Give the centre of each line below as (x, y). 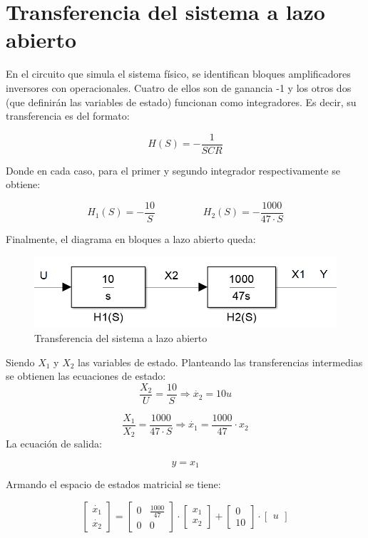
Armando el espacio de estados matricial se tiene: (113, 484)
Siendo (20, 362)
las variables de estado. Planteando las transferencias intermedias (220, 362)
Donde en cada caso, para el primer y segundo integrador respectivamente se (173, 170)
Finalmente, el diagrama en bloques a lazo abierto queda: (131, 239)
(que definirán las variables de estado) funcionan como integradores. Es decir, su (181, 102)
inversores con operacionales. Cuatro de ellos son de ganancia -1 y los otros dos (179, 87)
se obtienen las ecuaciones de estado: (86, 376)
